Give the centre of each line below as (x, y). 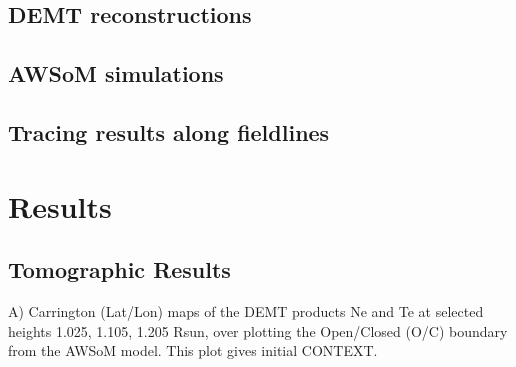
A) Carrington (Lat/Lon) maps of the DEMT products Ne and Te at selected (246, 310)
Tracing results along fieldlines (169, 131)
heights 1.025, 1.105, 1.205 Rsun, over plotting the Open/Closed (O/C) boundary (258, 330)
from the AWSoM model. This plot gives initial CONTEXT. (193, 350)
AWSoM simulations (116, 73)
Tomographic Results (119, 269)
